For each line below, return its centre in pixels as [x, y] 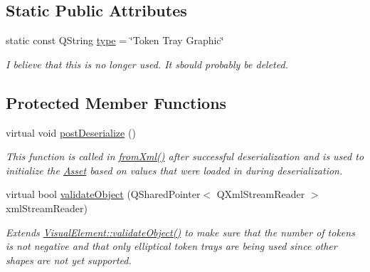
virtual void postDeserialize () [71, 132]
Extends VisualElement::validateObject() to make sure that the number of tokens [180, 232]
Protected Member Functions [116, 102]
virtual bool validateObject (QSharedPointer [103, 194]
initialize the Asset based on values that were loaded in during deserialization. [174, 170]
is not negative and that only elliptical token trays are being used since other [171, 246]
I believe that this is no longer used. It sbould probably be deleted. [147, 64]
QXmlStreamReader [261, 194]
